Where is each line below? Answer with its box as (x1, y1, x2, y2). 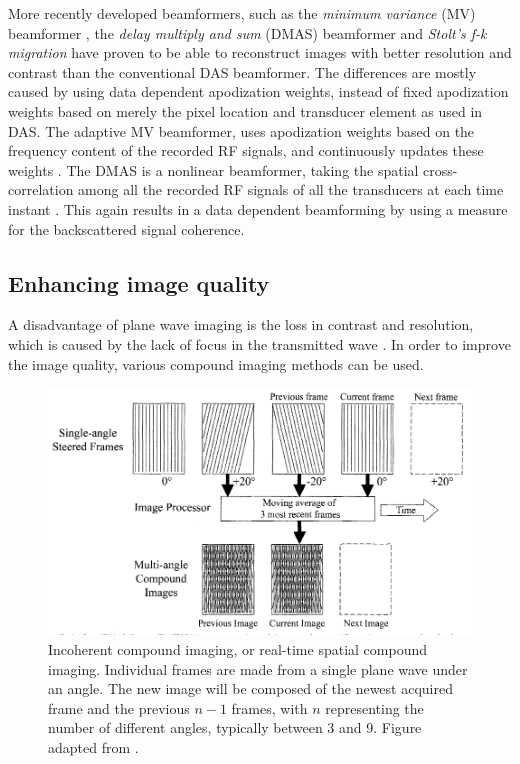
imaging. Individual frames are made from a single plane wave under (48, 658, 468, 679)
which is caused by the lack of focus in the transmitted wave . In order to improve (8, 333, 511, 354)
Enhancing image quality (8, 267, 270, 298)
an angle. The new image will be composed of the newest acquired (48, 678, 453, 699)
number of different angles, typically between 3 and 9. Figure (48, 717, 422, 738)
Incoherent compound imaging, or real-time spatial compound (48, 638, 427, 659)
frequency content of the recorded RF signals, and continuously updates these (8, 140, 484, 161)
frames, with (231, 697, 308, 718)
